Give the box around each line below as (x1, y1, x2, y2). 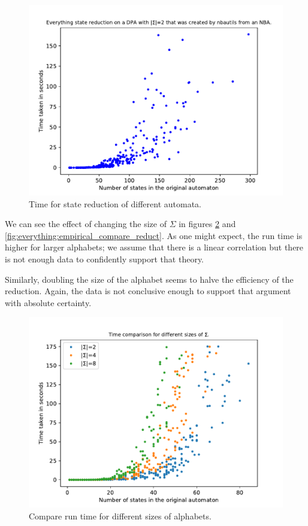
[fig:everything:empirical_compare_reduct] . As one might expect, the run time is (5, 229, 303, 241)
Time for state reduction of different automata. (29, 197, 201, 210)
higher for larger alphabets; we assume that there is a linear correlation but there (5, 241, 304, 253)
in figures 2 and (179, 217, 236, 230)
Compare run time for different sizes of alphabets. (29, 509, 212, 522)
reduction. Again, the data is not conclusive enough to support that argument (5, 285, 291, 297)
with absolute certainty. (5, 296, 92, 309)
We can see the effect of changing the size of (5, 217, 167, 230)
